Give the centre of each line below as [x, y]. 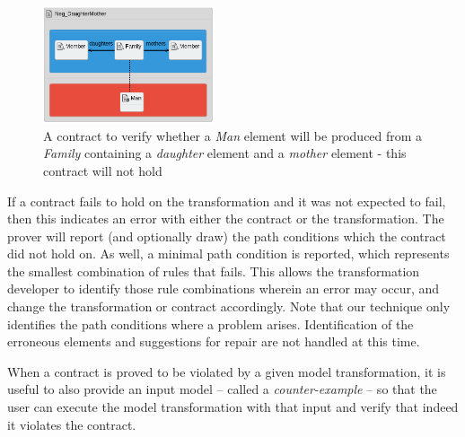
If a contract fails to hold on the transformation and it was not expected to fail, [227, 201]
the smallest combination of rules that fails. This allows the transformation [214, 271]
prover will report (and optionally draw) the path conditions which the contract [227, 236]
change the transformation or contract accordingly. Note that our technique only [229, 306]
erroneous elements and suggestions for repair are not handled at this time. [214, 341]
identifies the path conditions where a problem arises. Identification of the [211, 323]
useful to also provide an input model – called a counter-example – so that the [222, 389]
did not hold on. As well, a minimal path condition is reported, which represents [228, 253]
